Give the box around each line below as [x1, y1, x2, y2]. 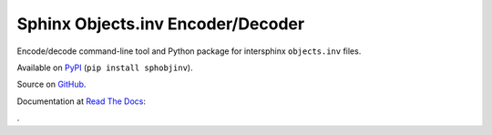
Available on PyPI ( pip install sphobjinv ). [16, 62, 193, 73]
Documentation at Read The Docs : [16, 96, 146, 107]
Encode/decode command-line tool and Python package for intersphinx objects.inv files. [16, 46, 362, 57]
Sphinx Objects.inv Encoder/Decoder [16, 14, 305, 34]
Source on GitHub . [16, 78, 87, 90]
